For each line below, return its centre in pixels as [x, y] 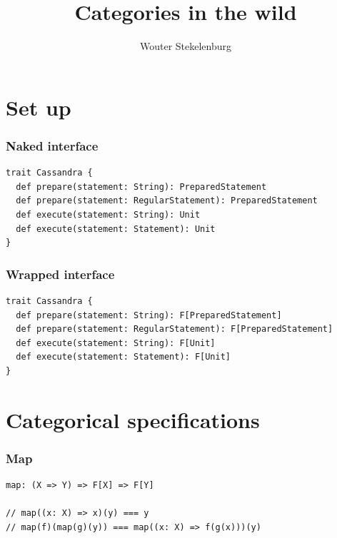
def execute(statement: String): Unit [108, 214]
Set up [39, 107]
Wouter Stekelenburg [186, 46]
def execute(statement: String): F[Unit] [116, 343]
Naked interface [52, 145]
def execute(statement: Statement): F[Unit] [123, 357]
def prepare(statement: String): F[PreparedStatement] [149, 315]
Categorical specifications [133, 419]
